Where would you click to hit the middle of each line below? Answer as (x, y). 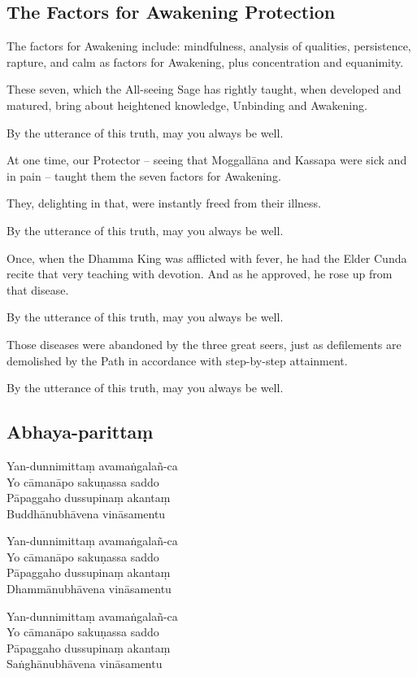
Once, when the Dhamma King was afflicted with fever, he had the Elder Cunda (207, 258)
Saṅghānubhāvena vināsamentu (85, 664)
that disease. (38, 289)
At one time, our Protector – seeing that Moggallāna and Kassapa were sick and (207, 160)
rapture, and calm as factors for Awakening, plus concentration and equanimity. (205, 61)
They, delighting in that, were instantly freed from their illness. (164, 203)
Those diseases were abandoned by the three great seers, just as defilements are (204, 344)
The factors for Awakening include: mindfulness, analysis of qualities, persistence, (209, 46)
